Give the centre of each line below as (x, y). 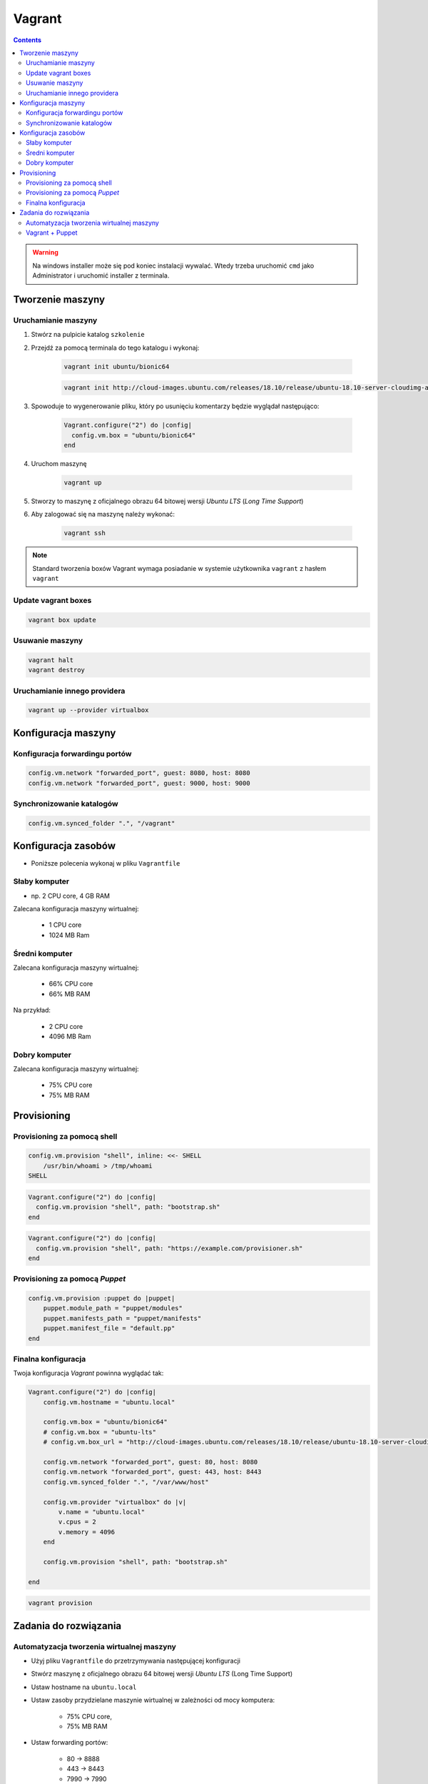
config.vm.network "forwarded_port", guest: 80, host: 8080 (151, 1462)
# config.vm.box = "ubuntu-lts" (100, 1432)
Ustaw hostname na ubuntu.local (84, 1687)
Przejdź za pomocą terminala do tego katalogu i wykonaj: (115, 348)
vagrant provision (60, 1603)
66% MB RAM (70, 994)
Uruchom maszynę (59, 463)
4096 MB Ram (70, 1036)
